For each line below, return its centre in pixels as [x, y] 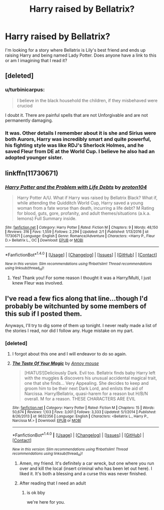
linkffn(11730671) [32, 173]
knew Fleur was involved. [38, 283]
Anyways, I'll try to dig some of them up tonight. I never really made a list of [81, 326]
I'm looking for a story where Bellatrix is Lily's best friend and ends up [75, 50]
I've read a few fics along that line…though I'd [76, 299]
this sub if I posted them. [43, 314]
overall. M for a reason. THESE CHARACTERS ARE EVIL [80, 399]
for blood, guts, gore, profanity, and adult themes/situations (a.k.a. [84, 213]
